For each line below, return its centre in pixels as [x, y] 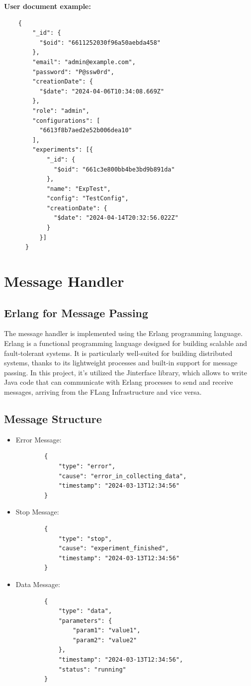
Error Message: [39, 439]
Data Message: [38, 584]
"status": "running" [92, 669]
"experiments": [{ [63, 150]
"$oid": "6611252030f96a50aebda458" [100, 43]
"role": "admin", [61, 111]
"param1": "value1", [107, 631]
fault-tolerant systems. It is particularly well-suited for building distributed [118, 353]
